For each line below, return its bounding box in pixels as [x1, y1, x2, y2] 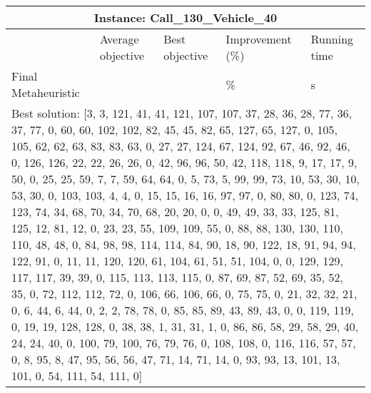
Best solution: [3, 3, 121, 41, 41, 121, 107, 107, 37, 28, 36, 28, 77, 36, [11, 105, 352, 121]
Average [99, 31, 139, 47]
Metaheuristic [11, 84, 80, 101]
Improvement [225, 31, 292, 47]
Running [310, 31, 354, 47]
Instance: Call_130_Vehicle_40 [93, 9, 278, 26]
